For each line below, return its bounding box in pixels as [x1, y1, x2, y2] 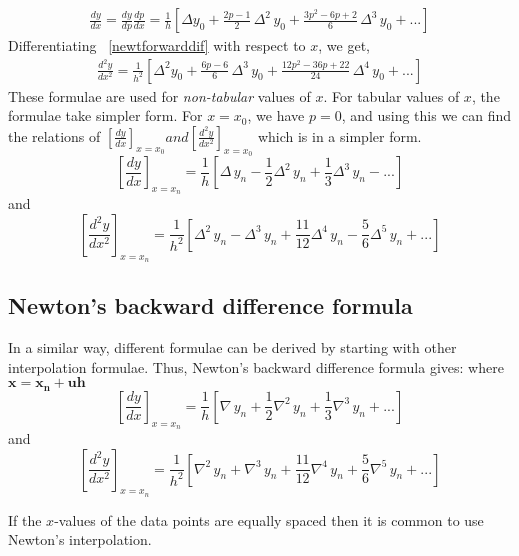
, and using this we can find [341, 105, 511, 126]
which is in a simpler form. [257, 125, 422, 146]
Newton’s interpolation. [8, 529, 152, 550]
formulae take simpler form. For [8, 105, 203, 126]
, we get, [318, 35, 370, 56]
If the [8, 509, 42, 530]
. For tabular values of [323, 85, 460, 106]
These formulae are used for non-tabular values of [8, 85, 311, 106]
